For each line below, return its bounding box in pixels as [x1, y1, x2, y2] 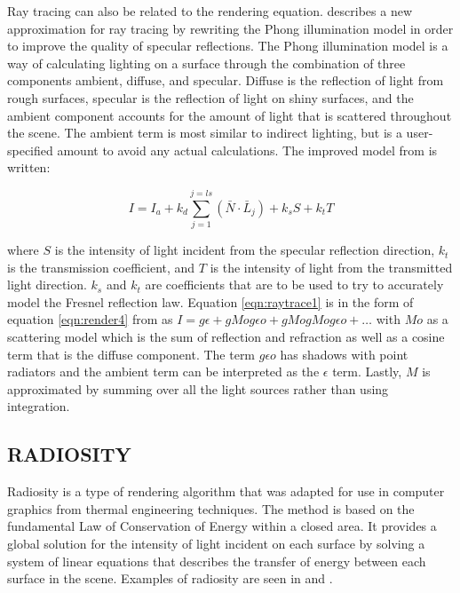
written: [7, 158, 51, 177]
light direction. [7, 275, 87, 294]
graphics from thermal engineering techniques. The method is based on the [7, 499, 415, 518]
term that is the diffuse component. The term [7, 344, 256, 363]
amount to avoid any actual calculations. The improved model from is [57, 140, 438, 159]
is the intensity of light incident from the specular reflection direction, [54, 241, 435, 259]
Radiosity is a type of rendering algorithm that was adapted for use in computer [7, 482, 445, 501]
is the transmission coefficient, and [7, 257, 195, 276]
